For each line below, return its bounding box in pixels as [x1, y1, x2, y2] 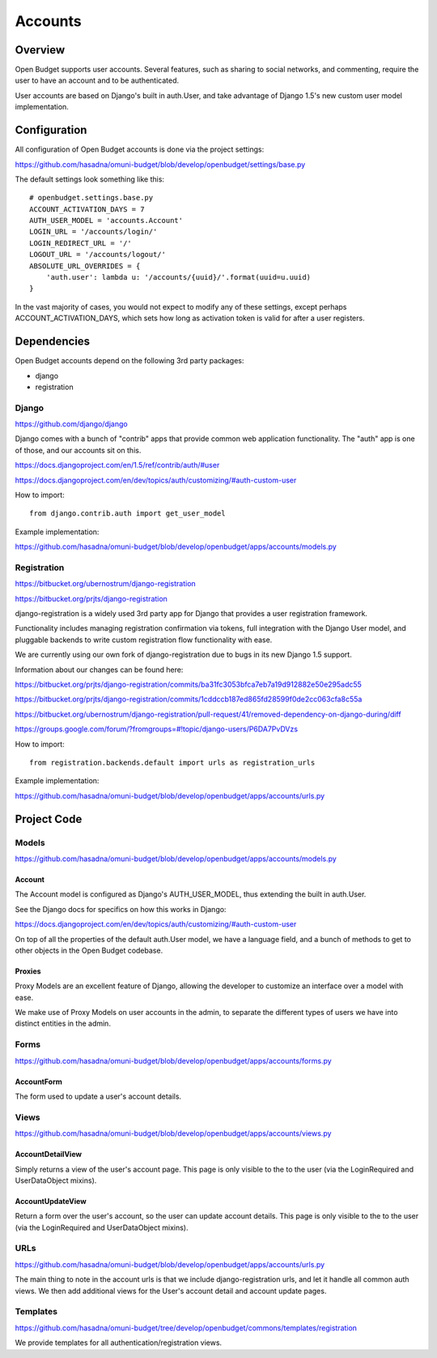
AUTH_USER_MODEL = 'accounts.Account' [29, 216, 184, 225]
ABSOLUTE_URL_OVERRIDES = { [29, 261, 141, 271]
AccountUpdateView [15, 1196, 87, 1206]
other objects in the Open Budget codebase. [15, 945, 163, 955]
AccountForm [15, 1077, 62, 1086]
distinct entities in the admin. [15, 1018, 111, 1029]
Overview [15, 43, 66, 57]
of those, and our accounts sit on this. [15, 445, 142, 455]
